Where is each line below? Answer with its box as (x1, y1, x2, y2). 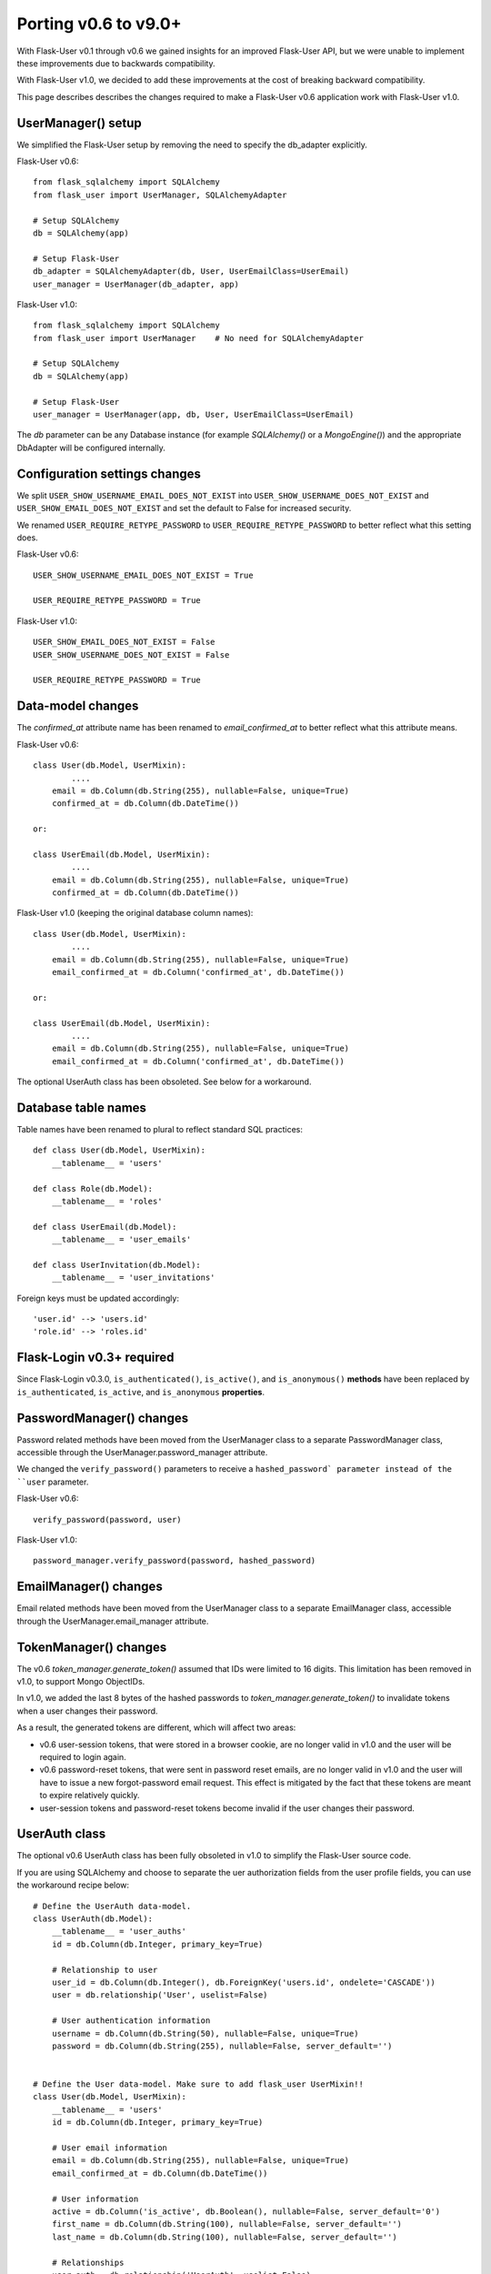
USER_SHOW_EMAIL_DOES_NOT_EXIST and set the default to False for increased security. (16, 503, 352, 514)
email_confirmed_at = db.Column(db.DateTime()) (51, 2168, 268, 2178)
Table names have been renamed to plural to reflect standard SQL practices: (16, 1124, 304, 1134)
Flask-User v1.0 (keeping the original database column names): (16, 908, 254, 919)
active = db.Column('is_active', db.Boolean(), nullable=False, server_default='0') (51, 2206, 441, 2217)
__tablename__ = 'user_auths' (51, 1927, 186, 1937)
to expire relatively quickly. (39, 1790, 140, 1801)
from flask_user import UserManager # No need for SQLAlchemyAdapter (33, 333, 364, 343)
